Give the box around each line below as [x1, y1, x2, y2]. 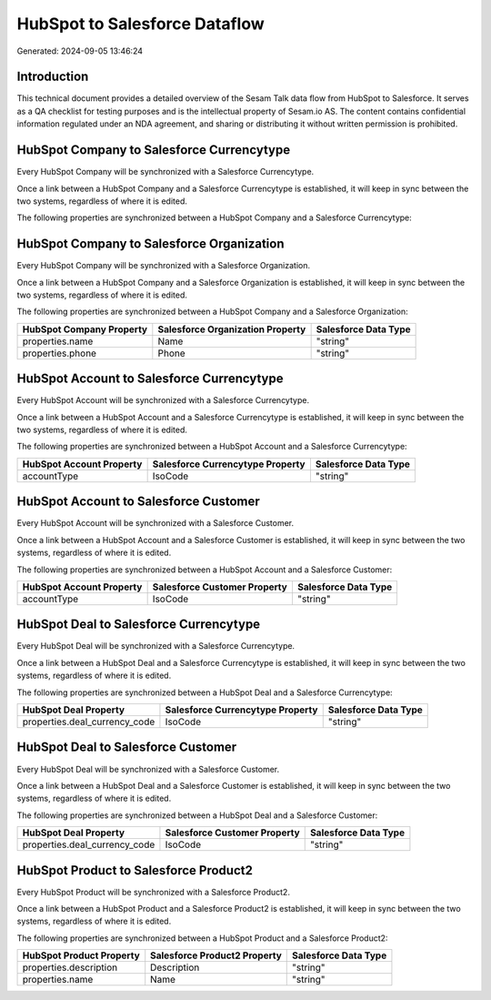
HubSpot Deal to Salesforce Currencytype [16, 617, 261, 632]
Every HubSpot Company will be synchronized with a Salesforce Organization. [16, 260, 311, 271]
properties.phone [22, 347, 97, 359]
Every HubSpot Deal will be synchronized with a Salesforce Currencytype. [16, 641, 296, 652]
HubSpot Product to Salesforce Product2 [16, 863, 254, 878]
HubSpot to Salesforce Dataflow [16, 14, 266, 34]
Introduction [16, 69, 89, 85]
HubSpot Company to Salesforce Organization [16, 237, 285, 252]
